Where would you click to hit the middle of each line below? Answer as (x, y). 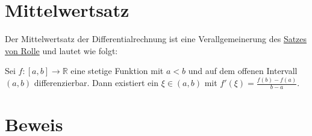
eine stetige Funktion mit (117, 71)
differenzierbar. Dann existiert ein (96, 83)
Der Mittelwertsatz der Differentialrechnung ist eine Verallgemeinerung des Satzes (156, 39)
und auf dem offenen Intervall (243, 71)
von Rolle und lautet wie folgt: (61, 50)
